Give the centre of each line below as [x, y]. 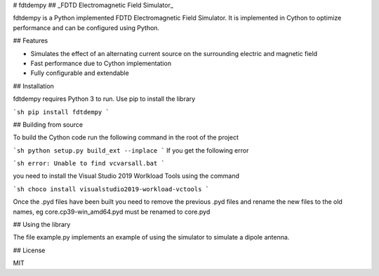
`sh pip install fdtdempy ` [61, 112]
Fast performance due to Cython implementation [101, 63]
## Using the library [42, 225]
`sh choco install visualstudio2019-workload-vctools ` [111, 189]
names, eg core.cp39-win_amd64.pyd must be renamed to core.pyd [112, 212]
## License [29, 250]
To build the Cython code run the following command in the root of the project [126, 137]
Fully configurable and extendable [80, 73]
